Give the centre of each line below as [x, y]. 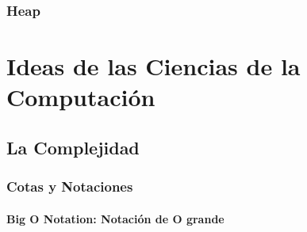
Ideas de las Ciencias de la [153, 66]
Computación [81, 97]
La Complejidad [73, 147]
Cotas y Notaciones [70, 186]
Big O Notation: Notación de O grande [115, 218]
